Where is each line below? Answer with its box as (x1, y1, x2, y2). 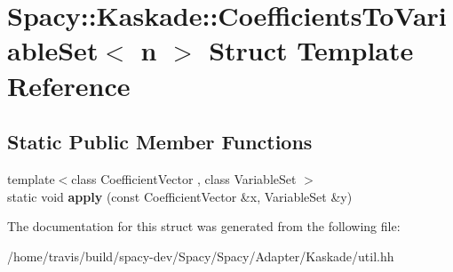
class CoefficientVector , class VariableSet (71, 169, 297, 188)
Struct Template (209, 32, 414, 68)
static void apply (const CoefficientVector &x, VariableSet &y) (7, 187, 353, 205)
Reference (7, 67, 131, 103)
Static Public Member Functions (7, 128, 313, 156)
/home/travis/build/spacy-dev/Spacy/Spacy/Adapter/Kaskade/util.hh (7, 246, 394, 265)
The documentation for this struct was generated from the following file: (7, 217, 401, 236)
